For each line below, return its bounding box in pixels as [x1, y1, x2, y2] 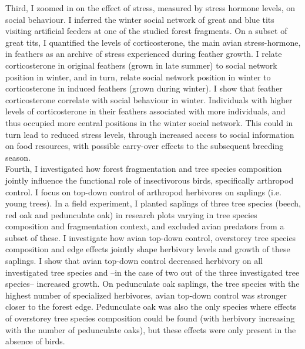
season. [5, 151, 31, 163]
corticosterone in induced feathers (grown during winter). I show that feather [5, 82, 283, 94]
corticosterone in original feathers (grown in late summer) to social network [5, 59, 277, 71]
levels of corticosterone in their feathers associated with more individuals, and [5, 105, 286, 117]
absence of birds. [5, 335, 65, 347]
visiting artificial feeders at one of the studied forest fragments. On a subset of [5, 25, 287, 37]
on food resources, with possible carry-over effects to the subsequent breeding [5, 140, 284, 152]
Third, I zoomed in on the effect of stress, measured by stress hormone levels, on [5, 2, 296, 13]
